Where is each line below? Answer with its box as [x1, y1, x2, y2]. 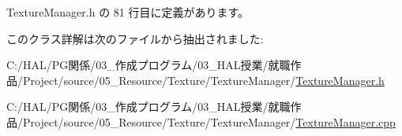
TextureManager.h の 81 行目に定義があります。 [6, 4, 250, 20]
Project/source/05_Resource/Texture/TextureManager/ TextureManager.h [22, 72, 385, 88]
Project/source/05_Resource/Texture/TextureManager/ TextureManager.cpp [22, 113, 396, 130]
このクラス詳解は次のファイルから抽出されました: [6, 30, 264, 46]
